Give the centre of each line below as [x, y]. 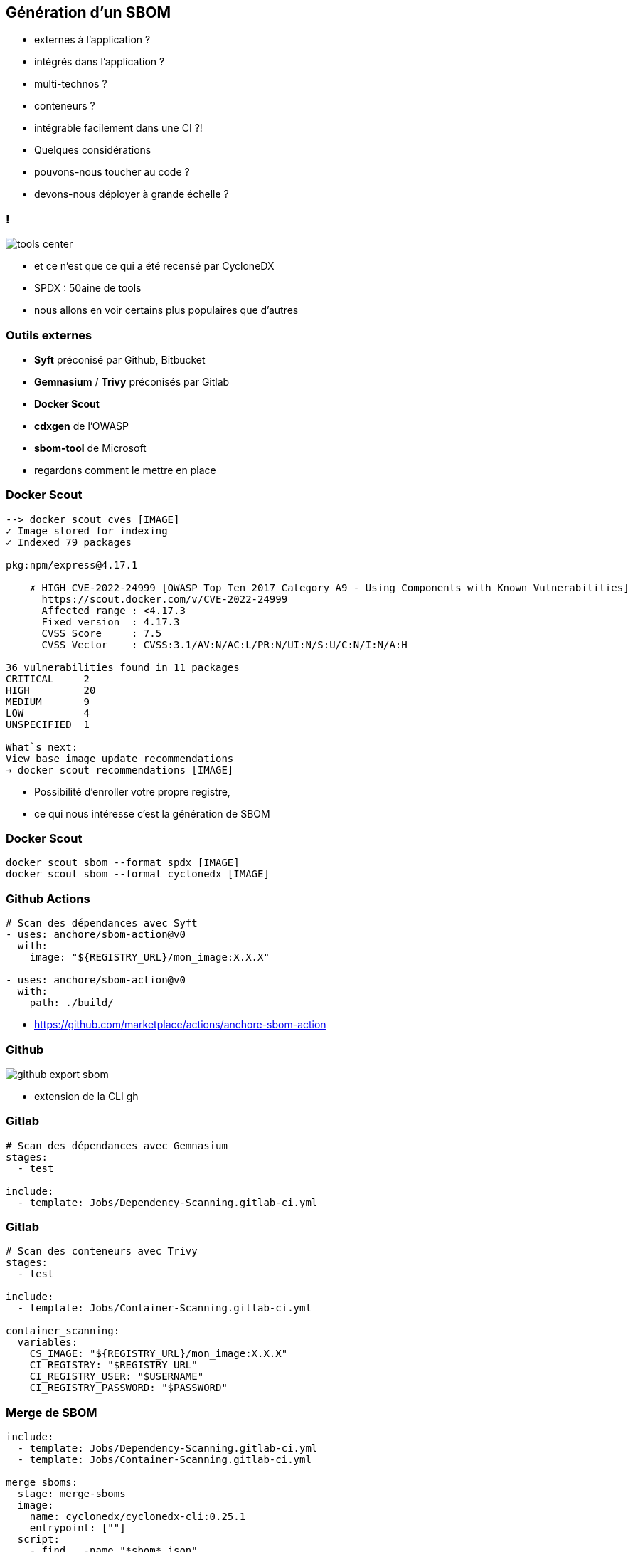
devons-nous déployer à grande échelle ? [132, 194]
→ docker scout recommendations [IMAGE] [120, 770]
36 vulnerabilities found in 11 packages [123, 667]
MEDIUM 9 [48, 701]
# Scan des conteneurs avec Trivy [102, 1251]
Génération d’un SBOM [89, 12]
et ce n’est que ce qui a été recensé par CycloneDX [154, 266]
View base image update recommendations [120, 758]
